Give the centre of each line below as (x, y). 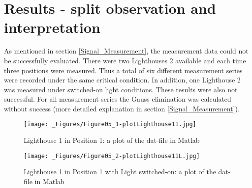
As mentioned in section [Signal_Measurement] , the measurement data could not (126, 51)
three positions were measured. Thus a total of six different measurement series (123, 70)
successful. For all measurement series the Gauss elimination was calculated (118, 99)
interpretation (52, 27)
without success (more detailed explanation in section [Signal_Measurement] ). (122, 108)
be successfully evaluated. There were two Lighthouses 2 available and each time (125, 60)
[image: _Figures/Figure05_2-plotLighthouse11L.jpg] (112, 156)
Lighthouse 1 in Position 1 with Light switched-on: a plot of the (120, 172)
